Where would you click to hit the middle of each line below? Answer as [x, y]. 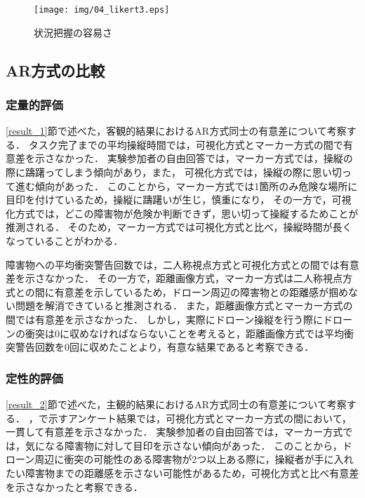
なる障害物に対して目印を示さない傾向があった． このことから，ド [198, 445]
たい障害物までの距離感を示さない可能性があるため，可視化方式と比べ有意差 [182, 472]
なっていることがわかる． [65, 241]
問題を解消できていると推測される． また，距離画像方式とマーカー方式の [184, 305]
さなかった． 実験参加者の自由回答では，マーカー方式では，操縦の [199, 158]
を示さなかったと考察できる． [74, 486]
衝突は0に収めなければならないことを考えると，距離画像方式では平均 [185, 333]
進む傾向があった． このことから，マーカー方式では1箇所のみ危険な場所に [186, 186]
